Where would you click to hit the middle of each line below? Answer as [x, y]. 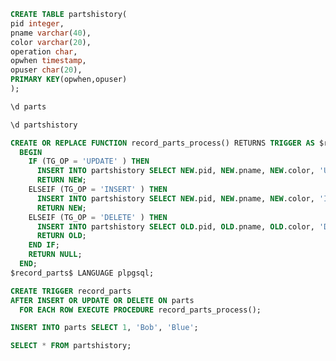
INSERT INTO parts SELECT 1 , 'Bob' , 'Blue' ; [104, 328]
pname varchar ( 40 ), [51, 33]
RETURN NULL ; [55, 255]
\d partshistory [44, 125]
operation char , [44, 51]
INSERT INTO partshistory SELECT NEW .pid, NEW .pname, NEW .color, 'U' [184, 171]
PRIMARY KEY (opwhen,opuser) [69, 80]
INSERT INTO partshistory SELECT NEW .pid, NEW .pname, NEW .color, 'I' [184, 198]
